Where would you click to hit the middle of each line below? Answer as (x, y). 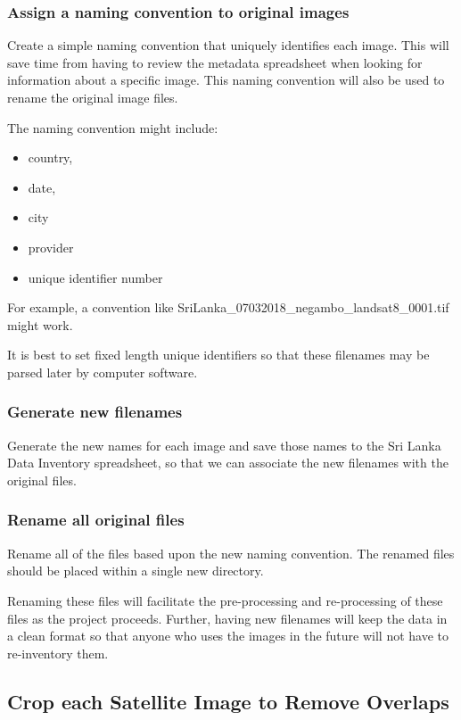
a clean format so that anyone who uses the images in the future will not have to (228, 636)
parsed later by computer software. (103, 372)
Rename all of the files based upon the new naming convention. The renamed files (231, 553)
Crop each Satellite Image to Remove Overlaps (228, 701)
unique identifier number (95, 277)
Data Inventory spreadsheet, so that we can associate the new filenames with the (228, 463)
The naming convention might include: (113, 127)
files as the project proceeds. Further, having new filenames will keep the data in (227, 618)
